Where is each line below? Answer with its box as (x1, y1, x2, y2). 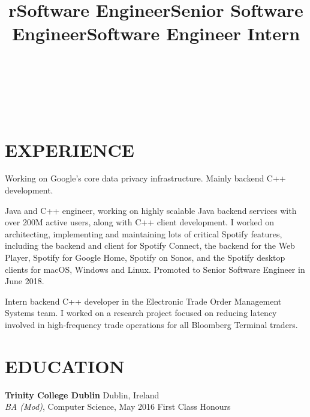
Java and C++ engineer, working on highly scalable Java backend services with (5, 204, 297, 216)
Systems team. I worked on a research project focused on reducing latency (5, 306, 277, 319)
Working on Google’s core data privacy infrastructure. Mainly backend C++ (5, 172, 286, 184)
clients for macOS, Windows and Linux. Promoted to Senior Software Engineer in (5, 263, 305, 275)
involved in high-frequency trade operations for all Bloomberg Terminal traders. (5, 318, 298, 330)
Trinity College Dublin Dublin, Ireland (5, 388, 159, 401)
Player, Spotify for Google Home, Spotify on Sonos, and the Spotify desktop (5, 251, 285, 264)
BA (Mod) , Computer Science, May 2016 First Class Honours (5, 400, 231, 413)
